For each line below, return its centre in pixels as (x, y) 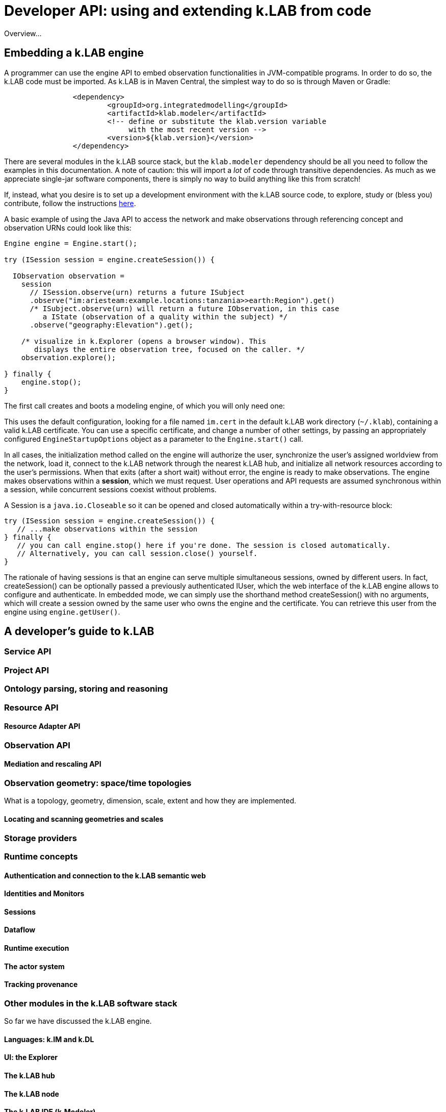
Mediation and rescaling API (53, 764)
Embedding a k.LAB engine (74, 53)
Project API (27, 670)
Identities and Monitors (44, 894)
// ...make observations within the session (107, 529)
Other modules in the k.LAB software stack (91, 1003)
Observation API (37, 745)
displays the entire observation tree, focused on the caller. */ (170, 349)
